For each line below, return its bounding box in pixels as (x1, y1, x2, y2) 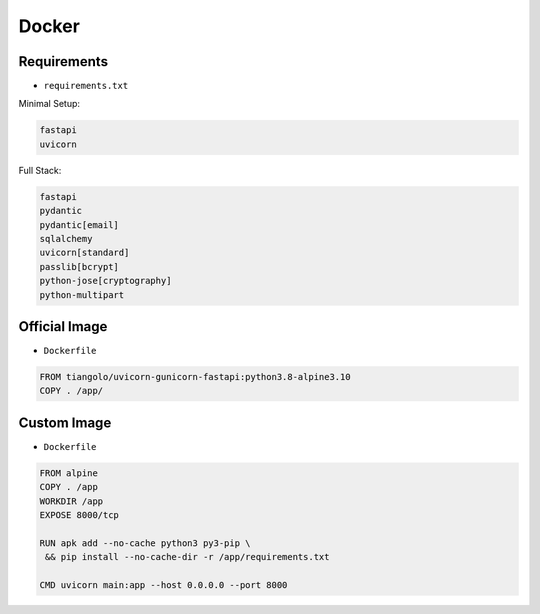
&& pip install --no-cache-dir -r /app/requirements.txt (45, 551, 330, 563)
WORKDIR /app (39, 495, 104, 507)
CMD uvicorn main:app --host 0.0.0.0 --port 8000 (39, 580, 288, 591)
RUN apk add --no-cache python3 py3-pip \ (39, 537, 251, 549)
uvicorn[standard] (39, 247, 130, 259)
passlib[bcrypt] (39, 261, 120, 272)
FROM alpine (39, 467, 99, 479)
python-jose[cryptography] (39, 275, 172, 287)
